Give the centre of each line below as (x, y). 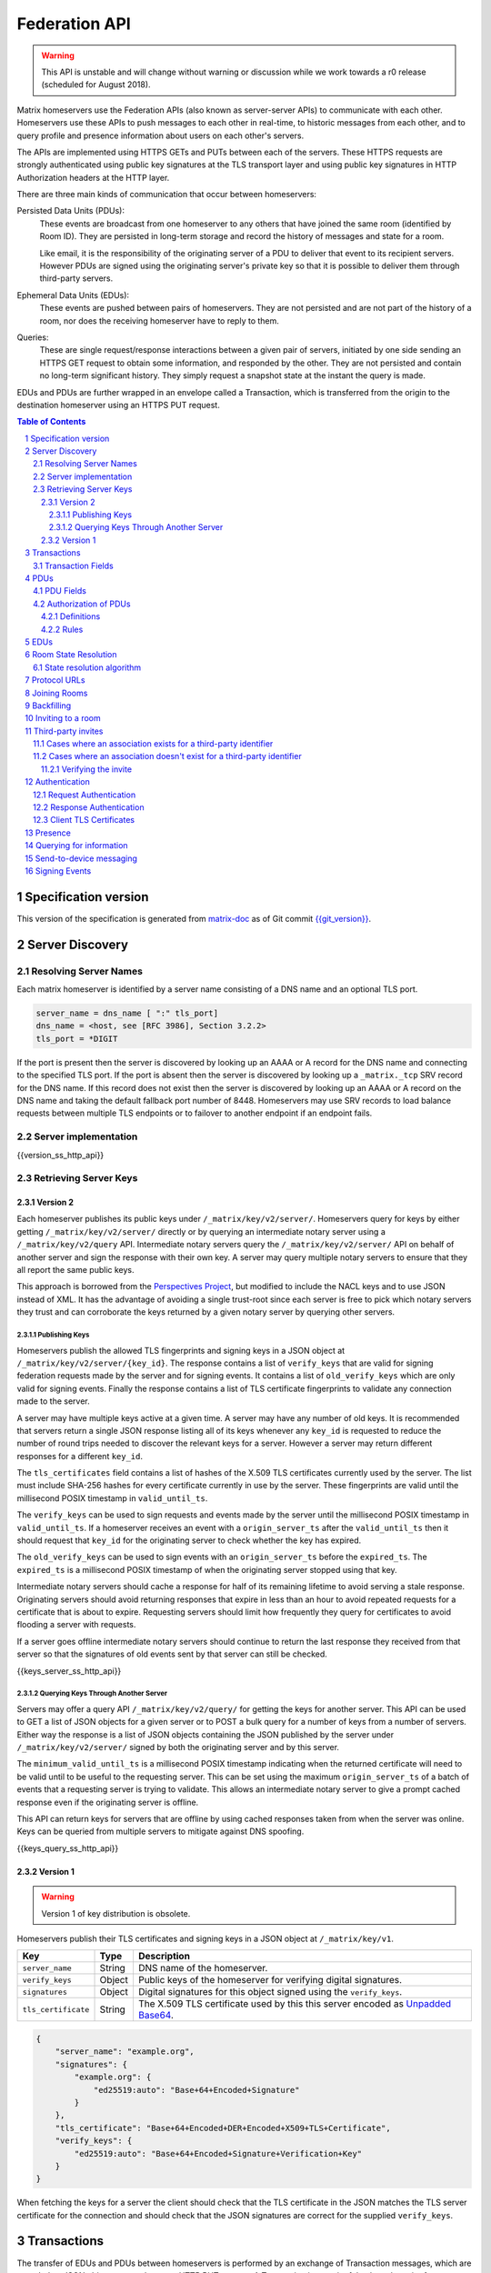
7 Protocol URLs (55, 680)
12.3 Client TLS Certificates (84, 820)
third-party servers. (76, 278)
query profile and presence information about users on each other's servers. (160, 135)
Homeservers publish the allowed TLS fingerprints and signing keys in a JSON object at (181, 1350)
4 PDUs (39, 578)
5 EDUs (39, 642)
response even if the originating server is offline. (108, 1802)
